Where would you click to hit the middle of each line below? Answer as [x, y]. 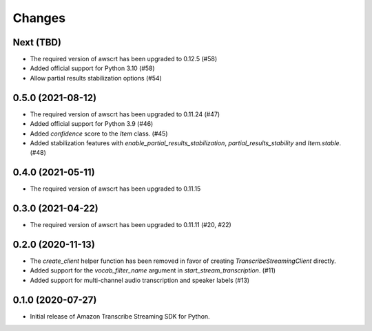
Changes [39, 18]
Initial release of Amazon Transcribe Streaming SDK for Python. [120, 316]
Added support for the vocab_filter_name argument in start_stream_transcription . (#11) [153, 270]
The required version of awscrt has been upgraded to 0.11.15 [115, 189]
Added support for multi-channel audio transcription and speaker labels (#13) [140, 280]
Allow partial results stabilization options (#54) [96, 78]
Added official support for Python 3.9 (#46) [92, 124]
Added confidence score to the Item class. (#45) [99, 134]
